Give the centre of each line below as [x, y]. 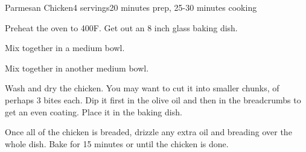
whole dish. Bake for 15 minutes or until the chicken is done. [117, 143]
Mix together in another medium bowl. [77, 68]
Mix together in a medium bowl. [65, 48]
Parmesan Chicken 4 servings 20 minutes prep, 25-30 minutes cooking [131, 7]
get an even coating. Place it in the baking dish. [94, 111]
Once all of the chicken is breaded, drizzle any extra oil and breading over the [148, 132]
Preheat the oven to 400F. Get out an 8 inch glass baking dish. [121, 27]
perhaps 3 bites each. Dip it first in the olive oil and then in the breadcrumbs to [153, 99]
